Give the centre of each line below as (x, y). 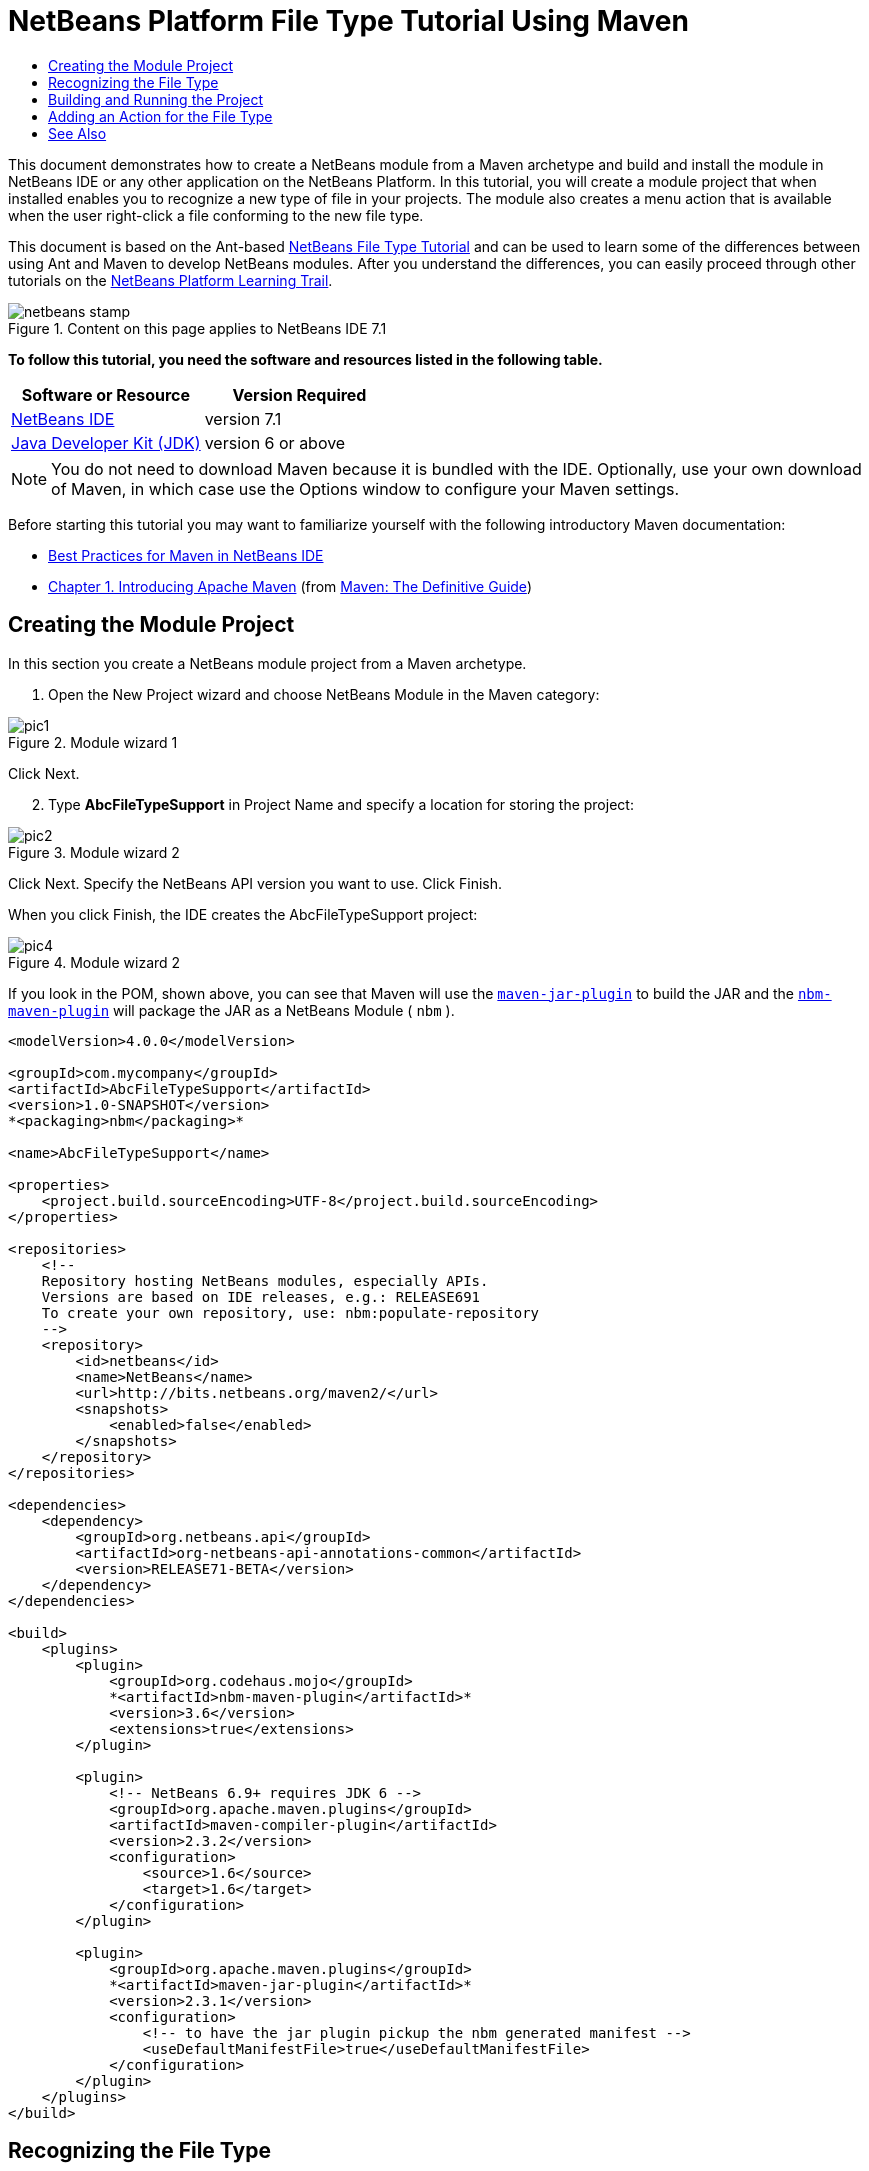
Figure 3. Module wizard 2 (94, 852)
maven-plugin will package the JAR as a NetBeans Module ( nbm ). (231, 1010)
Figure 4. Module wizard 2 (94, 962)
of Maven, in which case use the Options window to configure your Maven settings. (365, 488)
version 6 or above (275, 442)
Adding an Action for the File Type (160, 116)
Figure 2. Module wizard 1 (93, 742)
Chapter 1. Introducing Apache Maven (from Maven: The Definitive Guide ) (290, 586)
